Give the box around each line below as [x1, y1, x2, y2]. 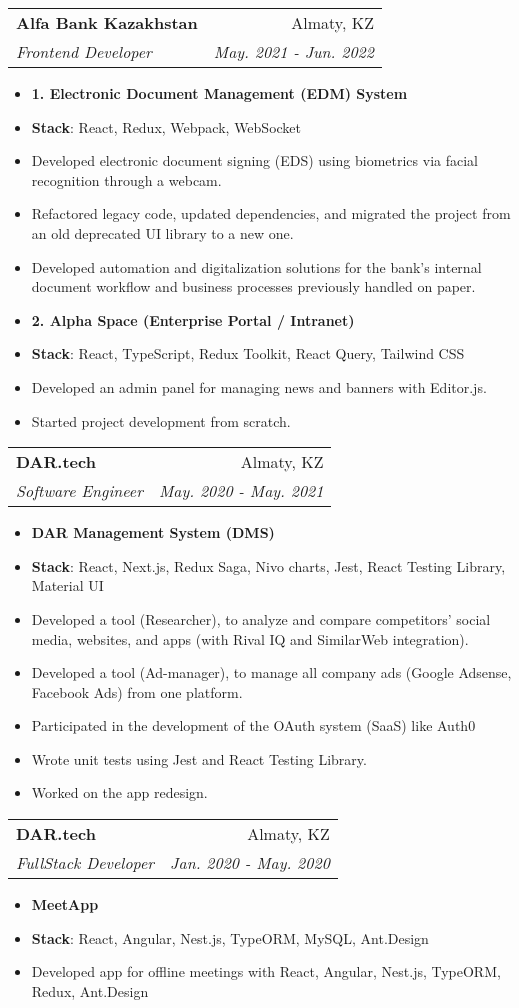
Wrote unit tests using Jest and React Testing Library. [31, 748, 367, 769]
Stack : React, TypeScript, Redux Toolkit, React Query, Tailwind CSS [31, 343, 465, 364]
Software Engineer [16, 479, 143, 503]
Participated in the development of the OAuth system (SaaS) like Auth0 [31, 715, 476, 736]
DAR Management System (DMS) [31, 522, 275, 543]
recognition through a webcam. [31, 169, 222, 190]
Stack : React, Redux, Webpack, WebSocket [31, 116, 302, 137]
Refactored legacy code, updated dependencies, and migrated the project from [31, 203, 511, 224]
